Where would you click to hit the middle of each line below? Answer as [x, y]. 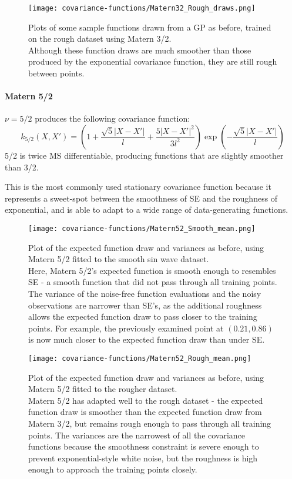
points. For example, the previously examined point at [126, 328]
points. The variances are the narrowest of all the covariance [137, 435]
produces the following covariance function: [113, 118]
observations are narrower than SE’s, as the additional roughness [145, 305]
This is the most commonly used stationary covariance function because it [138, 187]
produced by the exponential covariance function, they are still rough [153, 61]
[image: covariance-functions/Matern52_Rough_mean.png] [140, 358]
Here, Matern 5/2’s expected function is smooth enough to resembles [152, 270]
